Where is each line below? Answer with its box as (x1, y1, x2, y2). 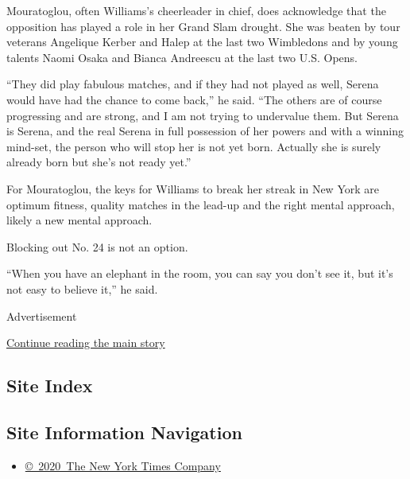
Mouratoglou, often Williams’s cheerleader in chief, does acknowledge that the (6, 2, 386, 18)
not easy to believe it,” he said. (6, 280, 158, 297)
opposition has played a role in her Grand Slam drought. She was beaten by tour (6, 18, 400, 34)
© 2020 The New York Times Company (25, 457, 221, 473)
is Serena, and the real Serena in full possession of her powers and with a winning (6, 123, 404, 139)
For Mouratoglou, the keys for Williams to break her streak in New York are (6, 180, 379, 197)
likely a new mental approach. (6, 212, 153, 228)
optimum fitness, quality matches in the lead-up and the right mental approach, (6, 196, 395, 212)
